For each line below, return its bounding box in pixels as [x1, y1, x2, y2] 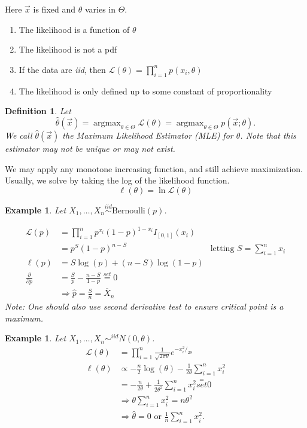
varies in [84, 3, 115, 15]
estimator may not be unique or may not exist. [5, 142, 175, 154]
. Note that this [240, 129, 296, 141]
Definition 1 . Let [5, 105, 71, 117]
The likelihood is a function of [19, 23, 130, 35]
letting [210, 244, 235, 253]
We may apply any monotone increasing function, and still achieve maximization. [5, 162, 303, 175]
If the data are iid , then [19, 63, 106, 75]
